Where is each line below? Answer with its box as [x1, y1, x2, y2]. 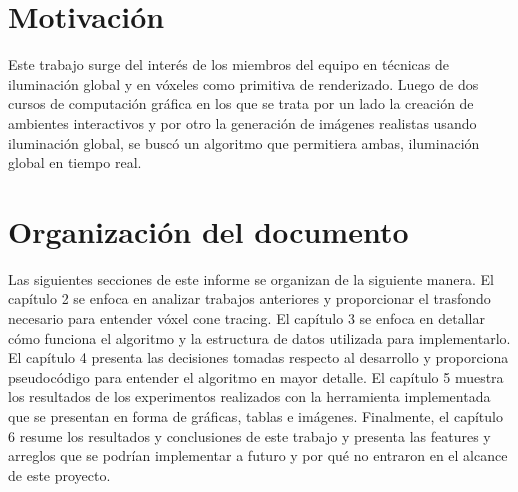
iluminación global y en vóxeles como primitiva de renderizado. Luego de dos [8, 73, 479, 94]
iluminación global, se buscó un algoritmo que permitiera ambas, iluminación [8, 132, 480, 153]
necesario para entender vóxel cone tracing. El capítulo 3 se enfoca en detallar [8, 308, 485, 328]
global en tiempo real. [8, 152, 142, 173]
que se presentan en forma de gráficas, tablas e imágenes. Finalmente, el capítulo [8, 405, 503, 426]
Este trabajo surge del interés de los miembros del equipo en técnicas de [8, 54, 449, 75]
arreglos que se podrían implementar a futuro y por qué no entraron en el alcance [8, 445, 508, 466]
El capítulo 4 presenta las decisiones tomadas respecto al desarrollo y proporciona [8, 347, 509, 368]
